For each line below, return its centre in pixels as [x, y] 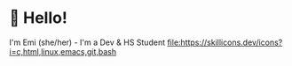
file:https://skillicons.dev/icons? [225, 42]
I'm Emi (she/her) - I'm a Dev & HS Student [87, 42]
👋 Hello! [39, 18]
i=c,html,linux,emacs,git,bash [63, 51]
